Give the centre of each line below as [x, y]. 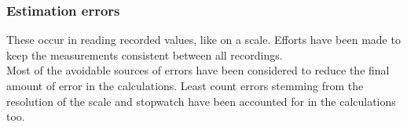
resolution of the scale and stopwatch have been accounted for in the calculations [201, 101]
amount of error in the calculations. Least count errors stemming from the [185, 85]
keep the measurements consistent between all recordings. [145, 54]
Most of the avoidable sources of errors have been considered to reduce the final [198, 70]
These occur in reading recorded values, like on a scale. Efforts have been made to [203, 40]
